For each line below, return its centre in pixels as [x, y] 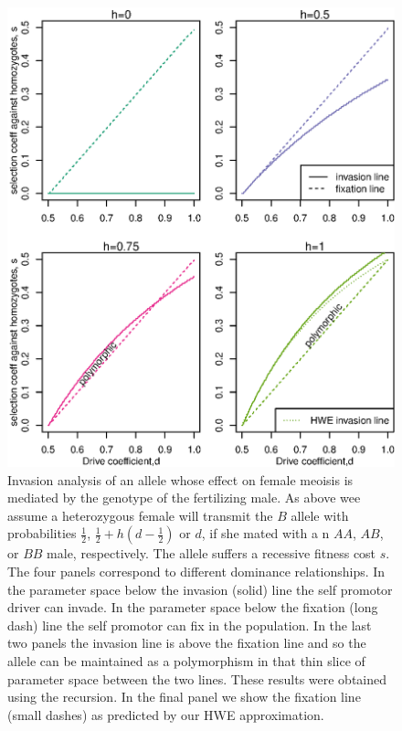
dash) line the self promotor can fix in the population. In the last [190, 625]
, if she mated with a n [265, 533]
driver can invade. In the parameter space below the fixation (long [193, 607]
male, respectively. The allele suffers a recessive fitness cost [212, 553]
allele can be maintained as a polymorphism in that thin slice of [186, 661]
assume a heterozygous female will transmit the [140, 515]
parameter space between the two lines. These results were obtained [197, 678]
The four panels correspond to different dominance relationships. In [196, 572]
